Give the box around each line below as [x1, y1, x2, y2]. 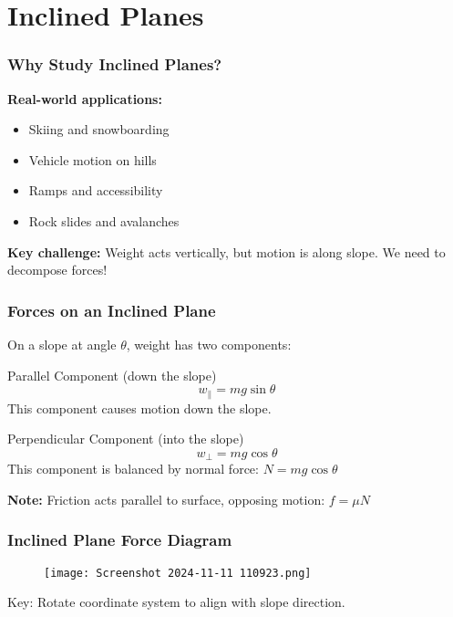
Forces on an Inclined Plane [7, 298, 216, 321]
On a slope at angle [7, 334, 117, 353]
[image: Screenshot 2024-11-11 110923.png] [44, 566, 312, 580]
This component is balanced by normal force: [7, 459, 259, 478]
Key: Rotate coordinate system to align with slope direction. [7, 592, 345, 612]
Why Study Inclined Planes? [7, 53, 222, 76]
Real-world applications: [7, 89, 162, 108]
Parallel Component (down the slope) [7, 365, 217, 384]
